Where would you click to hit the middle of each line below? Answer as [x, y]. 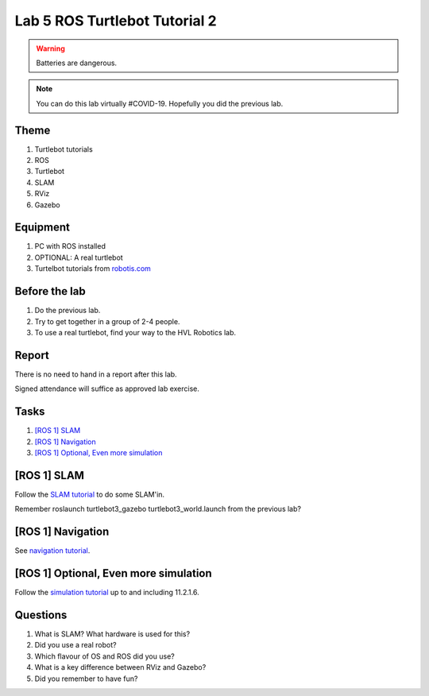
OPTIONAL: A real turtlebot [79, 257]
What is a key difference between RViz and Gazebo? [120, 667]
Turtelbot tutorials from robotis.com [93, 269]
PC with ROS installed [70, 246]
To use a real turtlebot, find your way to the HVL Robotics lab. [135, 332]
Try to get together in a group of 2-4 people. [107, 321]
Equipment [43, 228]
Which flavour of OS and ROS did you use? [104, 656]
